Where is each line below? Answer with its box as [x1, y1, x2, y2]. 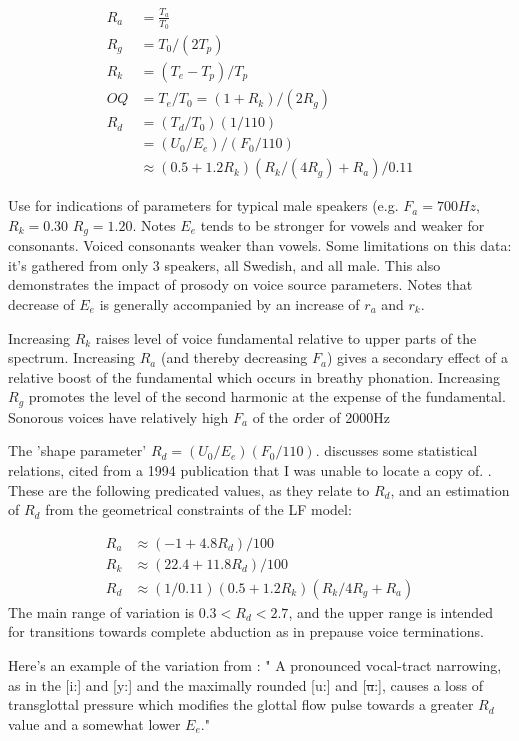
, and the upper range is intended [288, 601, 494, 622]
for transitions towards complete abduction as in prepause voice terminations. [8, 621, 484, 642]
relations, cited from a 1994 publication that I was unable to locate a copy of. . [8, 460, 492, 481]
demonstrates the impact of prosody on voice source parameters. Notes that [8, 274, 473, 295]
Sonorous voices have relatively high [8, 406, 229, 427]
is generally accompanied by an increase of [99, 294, 360, 314]
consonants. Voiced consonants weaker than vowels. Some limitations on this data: [8, 235, 512, 256]
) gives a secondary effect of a [326, 347, 508, 368]
